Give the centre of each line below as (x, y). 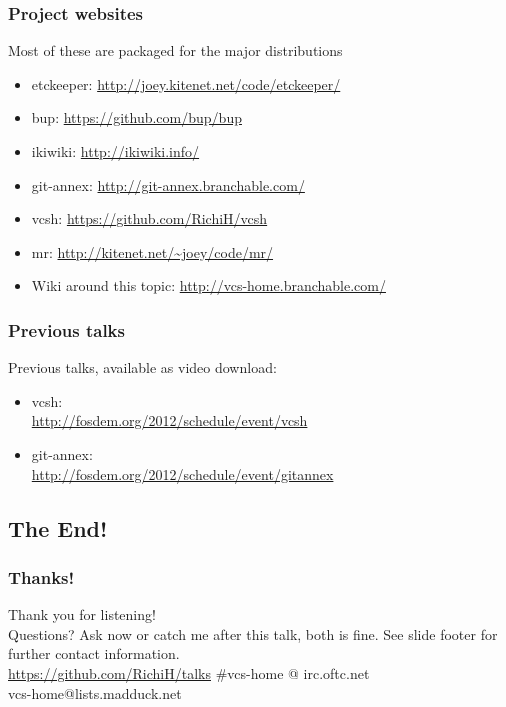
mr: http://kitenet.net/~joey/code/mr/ (152, 251)
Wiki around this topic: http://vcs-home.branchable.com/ (208, 285)
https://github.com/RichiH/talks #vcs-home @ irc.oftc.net (189, 672)
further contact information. (94, 653)
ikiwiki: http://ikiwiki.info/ (115, 151)
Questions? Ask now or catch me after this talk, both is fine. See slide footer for (253, 633)
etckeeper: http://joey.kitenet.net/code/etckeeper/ (186, 83)
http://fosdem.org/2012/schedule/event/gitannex (182, 473)
